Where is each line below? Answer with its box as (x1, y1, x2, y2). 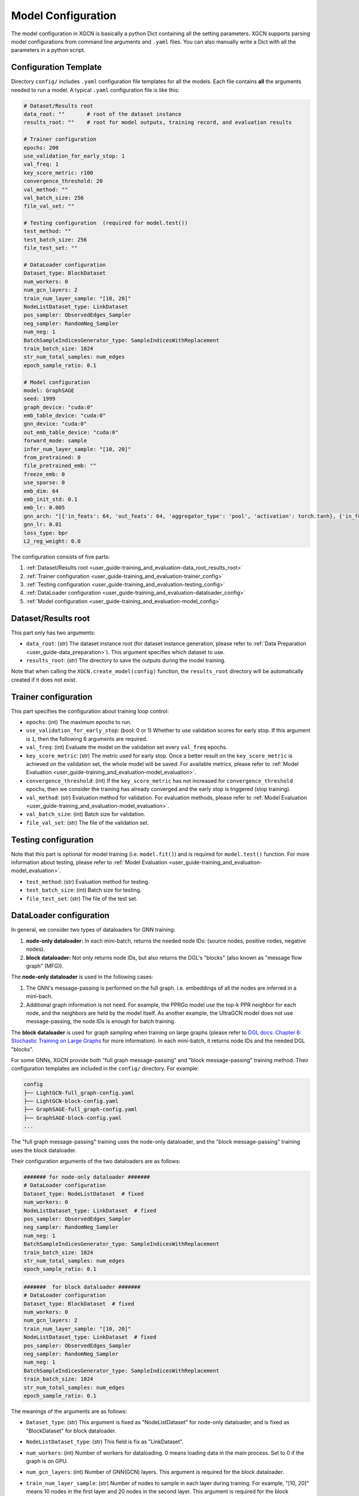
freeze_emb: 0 (23, 470, 65, 478)
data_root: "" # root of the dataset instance (23, 111, 182, 117)
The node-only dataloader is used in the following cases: (11, 973, 154, 981)
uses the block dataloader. (11, 1147, 77, 1154)
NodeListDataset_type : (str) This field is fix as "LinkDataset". (26, 1438, 184, 1445)
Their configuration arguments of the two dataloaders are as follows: (11, 1158, 181, 1165)
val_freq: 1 (23, 161, 59, 168)
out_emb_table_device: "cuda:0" (23, 428, 119, 436)
